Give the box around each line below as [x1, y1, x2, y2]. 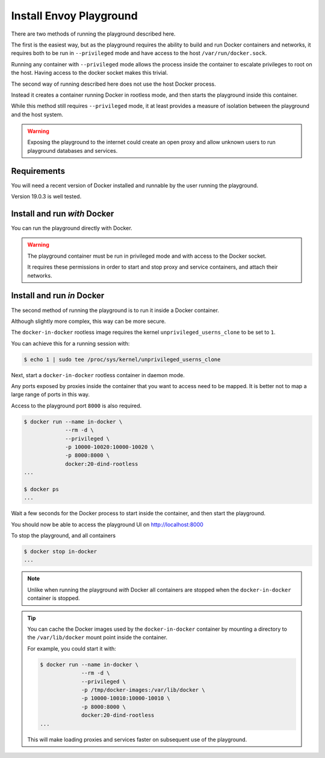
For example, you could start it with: [27, 645, 117, 652]
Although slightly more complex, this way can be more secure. [11, 317, 166, 325]
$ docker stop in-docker [23, 548, 97, 555]
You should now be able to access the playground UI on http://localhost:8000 [11, 521, 204, 528]
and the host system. [11, 110, 63, 118]
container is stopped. [27, 594, 81, 602]
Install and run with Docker [11, 208, 114, 218]
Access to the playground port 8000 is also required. [11, 402, 142, 409]
